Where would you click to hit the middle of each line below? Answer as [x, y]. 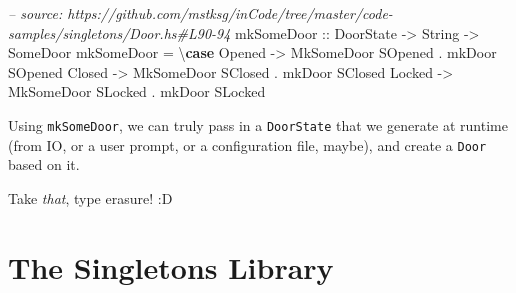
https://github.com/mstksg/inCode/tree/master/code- [230, 13]
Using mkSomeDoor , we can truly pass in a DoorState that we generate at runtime [258, 124]
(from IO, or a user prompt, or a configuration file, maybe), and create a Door [247, 144]
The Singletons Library [171, 266]
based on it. [44, 164]
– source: [35, 13]
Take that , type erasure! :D [90, 197]
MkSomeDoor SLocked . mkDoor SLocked [137, 91]
